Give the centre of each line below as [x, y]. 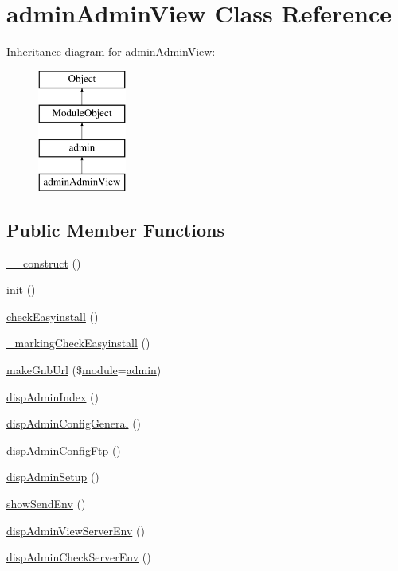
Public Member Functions [115, 229]
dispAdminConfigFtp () [64, 450]
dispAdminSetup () [53, 477]
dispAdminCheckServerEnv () [79, 557]
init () [21, 289]
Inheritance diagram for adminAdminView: [111, 51]
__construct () [44, 262]
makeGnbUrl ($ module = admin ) [84, 370]
